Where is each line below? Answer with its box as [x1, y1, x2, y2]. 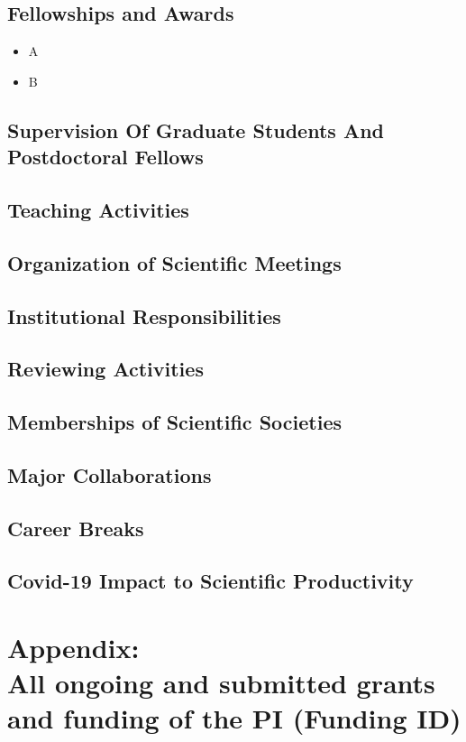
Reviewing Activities [7, 355, 204, 383]
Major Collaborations [7, 460, 212, 488]
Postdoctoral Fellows [7, 143, 204, 171]
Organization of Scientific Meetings [7, 248, 342, 276]
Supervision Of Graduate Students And [7, 116, 384, 144]
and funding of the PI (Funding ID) [7, 700, 461, 737]
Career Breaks [7, 514, 144, 542]
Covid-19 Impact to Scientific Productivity [7, 567, 414, 595]
